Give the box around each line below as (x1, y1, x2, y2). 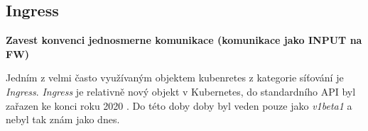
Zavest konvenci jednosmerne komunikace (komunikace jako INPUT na (6, 33, 362, 47)
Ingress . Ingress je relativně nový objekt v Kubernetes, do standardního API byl (6, 84, 356, 98)
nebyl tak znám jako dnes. (6, 112, 120, 127)
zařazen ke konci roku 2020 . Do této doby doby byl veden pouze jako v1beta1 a (6, 98, 352, 113)
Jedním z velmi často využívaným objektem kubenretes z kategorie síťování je (6, 70, 344, 85)
